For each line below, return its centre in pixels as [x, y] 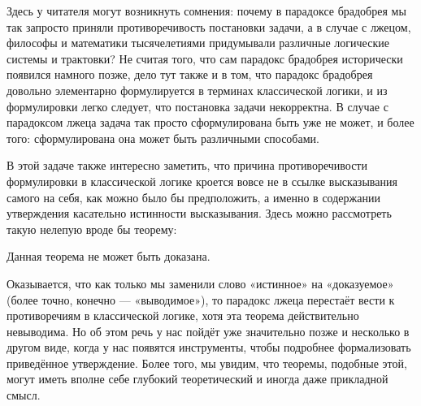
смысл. [24, 395]
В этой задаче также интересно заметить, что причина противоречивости [187, 165]
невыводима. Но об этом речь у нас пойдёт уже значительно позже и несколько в [208, 331]
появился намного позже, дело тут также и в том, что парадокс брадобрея [190, 74]
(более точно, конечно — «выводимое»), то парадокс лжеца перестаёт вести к [201, 299]
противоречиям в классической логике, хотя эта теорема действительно [183, 315]
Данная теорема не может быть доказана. [109, 256]
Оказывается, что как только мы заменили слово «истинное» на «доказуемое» [200, 283]
